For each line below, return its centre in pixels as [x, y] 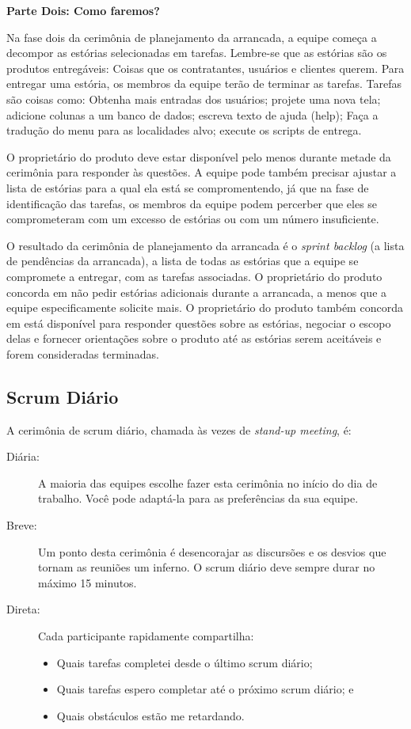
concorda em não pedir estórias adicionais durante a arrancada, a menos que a [197, 292]
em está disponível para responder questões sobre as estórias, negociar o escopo [199, 323]
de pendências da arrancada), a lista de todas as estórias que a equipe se [183, 261]
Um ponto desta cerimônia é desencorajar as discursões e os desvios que [212, 551]
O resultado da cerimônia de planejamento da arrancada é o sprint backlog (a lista [205, 245]
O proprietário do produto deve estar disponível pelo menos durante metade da [199, 156]
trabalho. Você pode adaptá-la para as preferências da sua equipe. [198, 498]
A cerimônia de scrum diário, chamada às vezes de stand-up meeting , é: [179, 429]
